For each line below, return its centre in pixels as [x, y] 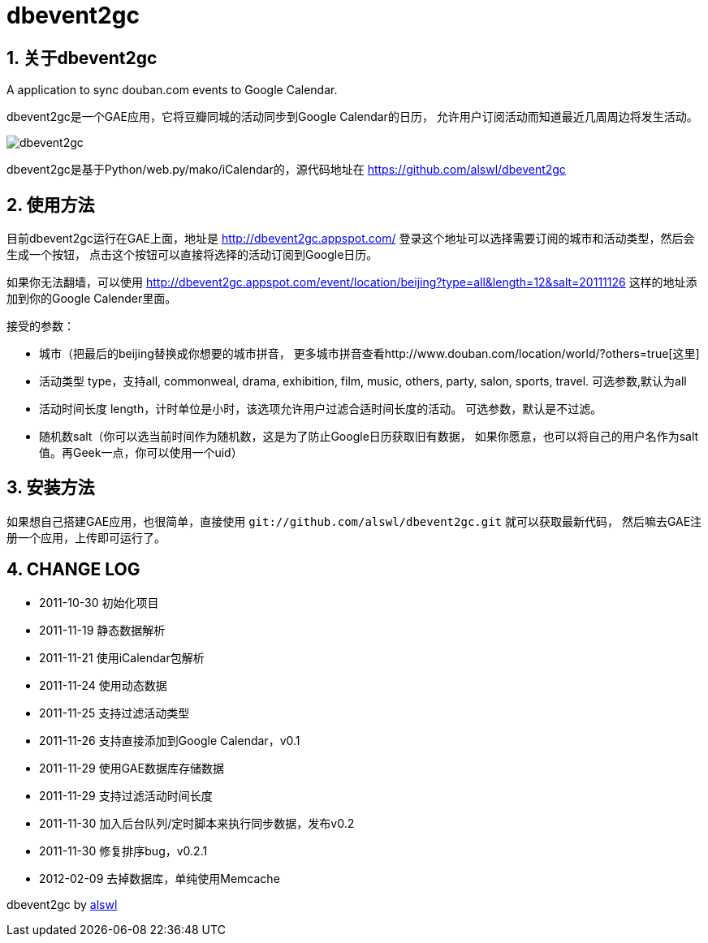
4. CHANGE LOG [73, 570]
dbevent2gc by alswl [62, 904]
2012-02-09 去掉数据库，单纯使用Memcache [160, 878]
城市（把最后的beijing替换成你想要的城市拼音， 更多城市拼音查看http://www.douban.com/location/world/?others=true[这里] [369, 354]
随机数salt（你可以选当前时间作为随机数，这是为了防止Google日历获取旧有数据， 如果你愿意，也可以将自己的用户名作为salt [369, 437]
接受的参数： [41, 326]
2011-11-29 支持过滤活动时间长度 [126, 795]
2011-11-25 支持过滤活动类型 [114, 713]
